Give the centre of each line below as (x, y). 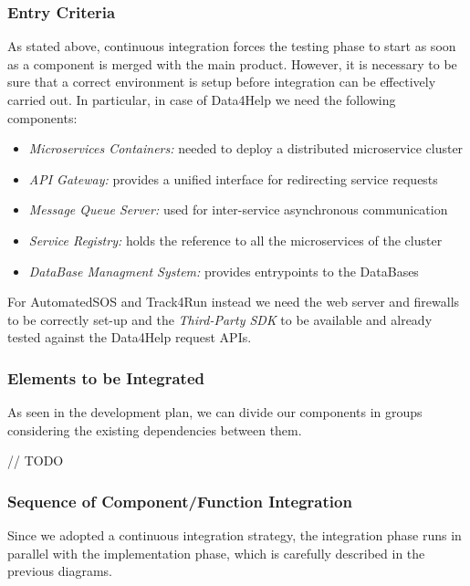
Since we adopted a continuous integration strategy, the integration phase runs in (235, 535)
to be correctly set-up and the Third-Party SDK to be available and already (220, 319)
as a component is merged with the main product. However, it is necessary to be (232, 63)
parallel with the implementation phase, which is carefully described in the (216, 553)
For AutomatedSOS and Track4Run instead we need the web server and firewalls (234, 302)
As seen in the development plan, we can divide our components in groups (215, 412)
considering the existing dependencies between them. (155, 429)
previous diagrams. (60, 571)
